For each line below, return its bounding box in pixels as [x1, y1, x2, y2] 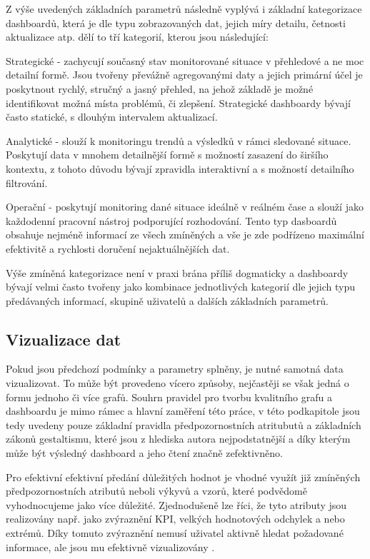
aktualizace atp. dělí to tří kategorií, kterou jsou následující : [6, 29, 269, 44]
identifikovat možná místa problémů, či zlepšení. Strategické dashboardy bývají [6, 95, 351, 110]
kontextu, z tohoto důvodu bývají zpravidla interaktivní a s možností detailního [6, 161, 354, 176]
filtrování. [6, 175, 48, 190]
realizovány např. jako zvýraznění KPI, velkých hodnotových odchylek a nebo [6, 511, 345, 526]
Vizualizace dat [6, 328, 121, 350]
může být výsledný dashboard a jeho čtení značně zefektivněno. [6, 445, 283, 460]
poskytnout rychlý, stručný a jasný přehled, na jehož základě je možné [6, 81, 314, 96]
